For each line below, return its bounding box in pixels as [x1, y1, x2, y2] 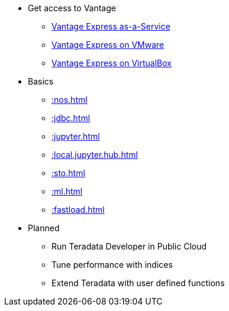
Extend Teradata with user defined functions [51, 278, 225, 288]
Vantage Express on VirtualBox [51, 58, 172, 68]
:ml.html [51, 186, 83, 196]
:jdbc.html [51, 113, 91, 123]
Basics [28, 76, 54, 86]
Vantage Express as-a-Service [51, 21, 170, 31]
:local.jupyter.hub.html [51, 150, 138, 160]
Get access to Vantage [28, 3, 116, 13]
